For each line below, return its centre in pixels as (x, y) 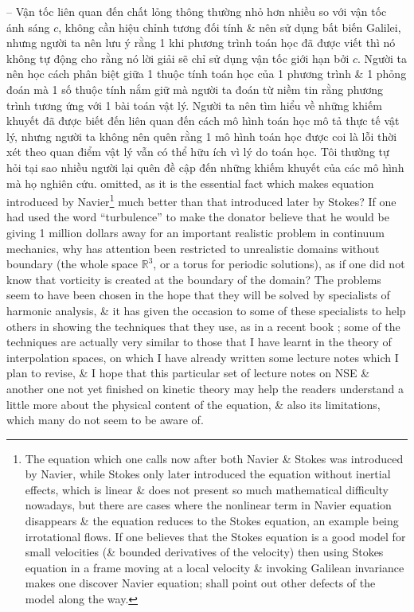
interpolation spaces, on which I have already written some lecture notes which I (203, 357)
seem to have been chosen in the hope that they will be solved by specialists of (198, 295)
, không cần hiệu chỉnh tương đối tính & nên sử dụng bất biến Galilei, (230, 27)
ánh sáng (28, 27)
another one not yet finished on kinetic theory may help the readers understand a (205, 388)
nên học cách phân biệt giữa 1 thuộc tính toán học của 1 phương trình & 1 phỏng (207, 74)
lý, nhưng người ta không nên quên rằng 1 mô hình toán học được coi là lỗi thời (202, 136)
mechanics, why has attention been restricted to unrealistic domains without (193, 248)
